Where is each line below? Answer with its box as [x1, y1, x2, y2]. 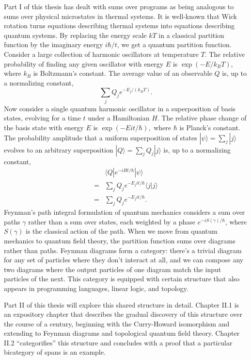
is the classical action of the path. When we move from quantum [25, 226, 218, 236]
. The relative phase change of [157, 113, 247, 123]
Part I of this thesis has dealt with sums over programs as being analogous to [4, 1, 234, 11]
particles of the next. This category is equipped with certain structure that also [4, 274, 240, 284]
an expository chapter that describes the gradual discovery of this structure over [4, 309, 242, 319]
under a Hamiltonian [88, 113, 150, 123]
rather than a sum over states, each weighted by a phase [28, 216, 196, 226]
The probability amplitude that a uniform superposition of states [4, 132, 197, 142]
